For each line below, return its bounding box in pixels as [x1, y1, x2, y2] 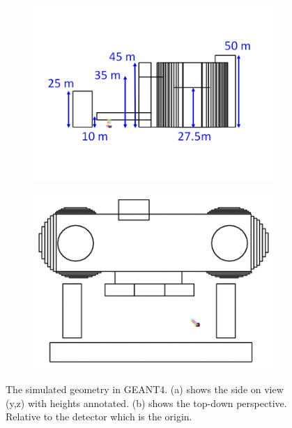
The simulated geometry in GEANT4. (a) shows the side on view [6, 382, 284, 396]
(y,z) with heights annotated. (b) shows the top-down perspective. [6, 395, 287, 410]
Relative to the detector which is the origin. [6, 409, 192, 424]
